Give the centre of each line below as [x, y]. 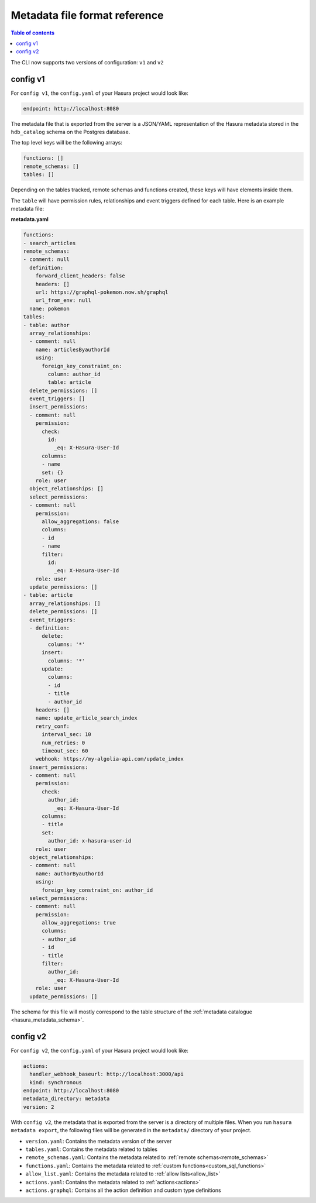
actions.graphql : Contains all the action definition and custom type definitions [123, 1190]
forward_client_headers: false [80, 276]
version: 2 [39, 1107]
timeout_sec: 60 [65, 751]
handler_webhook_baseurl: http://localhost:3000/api [107, 1074]
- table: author [47, 325]
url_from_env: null [63, 300]
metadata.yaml [30, 219]
